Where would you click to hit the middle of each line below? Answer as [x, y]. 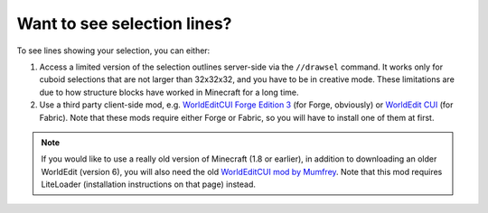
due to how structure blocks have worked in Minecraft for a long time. [169, 92]
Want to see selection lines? [124, 23]
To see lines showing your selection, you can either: [113, 51]
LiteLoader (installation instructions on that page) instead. [149, 184]
